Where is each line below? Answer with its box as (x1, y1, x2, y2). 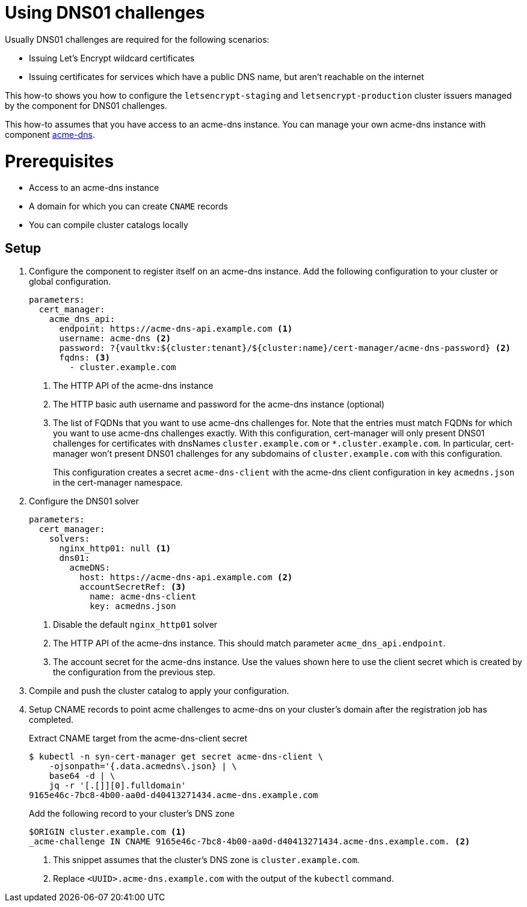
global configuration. (29, 276, 111, 287)
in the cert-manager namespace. (53, 477, 183, 488)
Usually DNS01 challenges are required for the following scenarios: (5, 34, 270, 45)
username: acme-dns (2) (59, 333, 171, 344)
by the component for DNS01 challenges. (5, 100, 167, 111)
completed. (29, 714, 73, 725)
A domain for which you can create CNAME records (29, 201, 228, 212)
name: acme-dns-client (90, 592, 197, 602)
